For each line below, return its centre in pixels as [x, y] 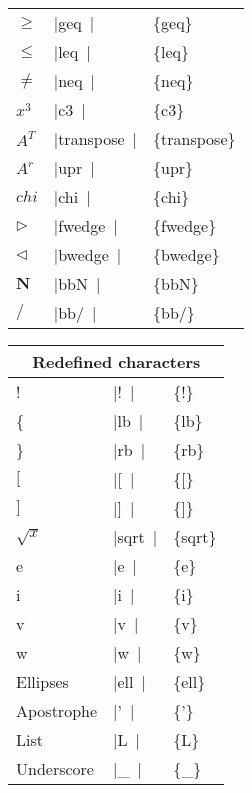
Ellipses [42, 681]
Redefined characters [116, 361]
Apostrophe [57, 710]
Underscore [55, 768]
